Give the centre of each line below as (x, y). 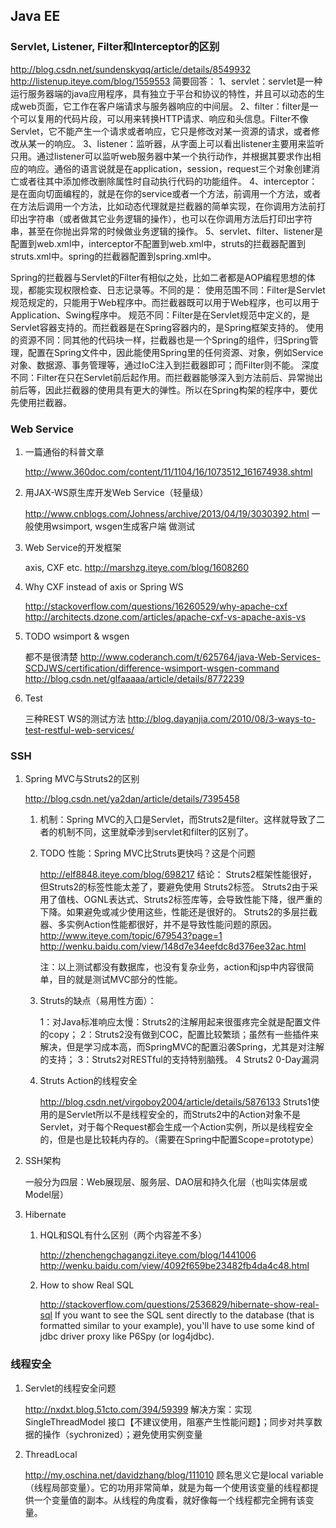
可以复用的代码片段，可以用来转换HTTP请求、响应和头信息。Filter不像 (163, 118)
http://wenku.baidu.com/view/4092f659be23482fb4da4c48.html (174, 1266)
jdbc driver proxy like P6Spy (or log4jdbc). (127, 1336)
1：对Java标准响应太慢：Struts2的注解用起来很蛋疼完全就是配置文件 (180, 1022)
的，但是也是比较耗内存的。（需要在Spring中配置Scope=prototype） (179, 1140)
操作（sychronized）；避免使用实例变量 (122, 1434)
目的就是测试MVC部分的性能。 (120, 980)
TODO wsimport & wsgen (77, 636)
